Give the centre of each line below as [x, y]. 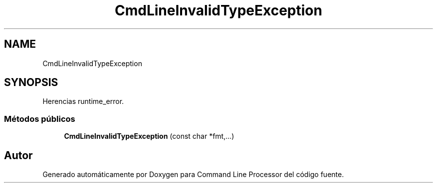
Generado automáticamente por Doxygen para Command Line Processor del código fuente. [193, 175]
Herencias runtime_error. [83, 101]
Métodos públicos [40, 119]
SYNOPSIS [31, 83]
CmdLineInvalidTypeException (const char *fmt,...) [149, 136]
